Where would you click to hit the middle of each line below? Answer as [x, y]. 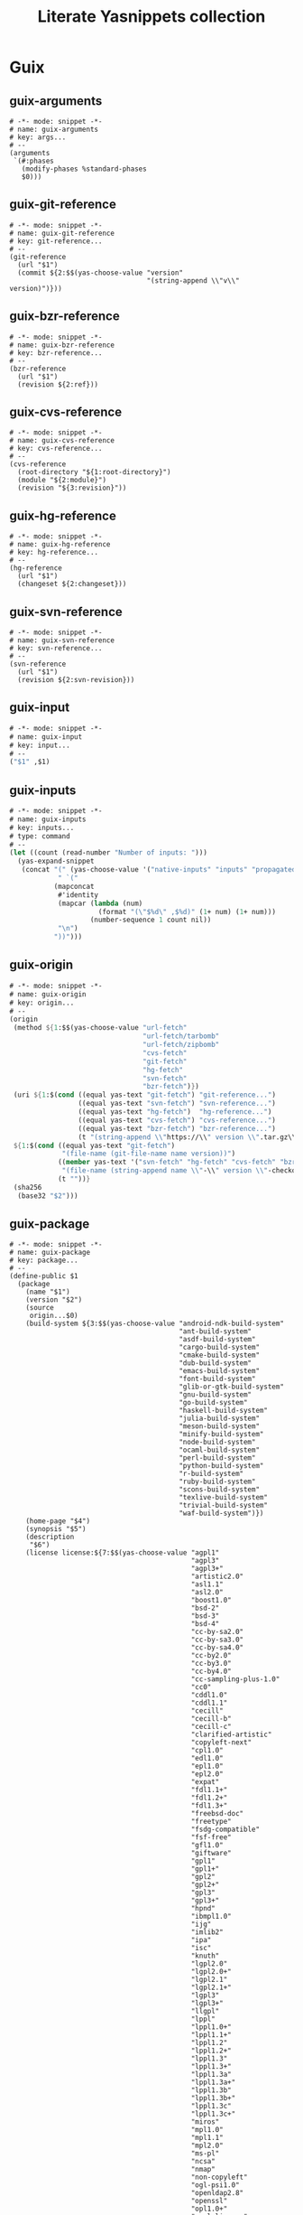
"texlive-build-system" [224, 1498]
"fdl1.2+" [209, 1798]
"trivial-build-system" [224, 1506]
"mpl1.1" [207, 2138]
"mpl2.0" [207, 2146]
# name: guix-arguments [54, 129]
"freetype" [211, 1822]
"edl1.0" [207, 1759]
